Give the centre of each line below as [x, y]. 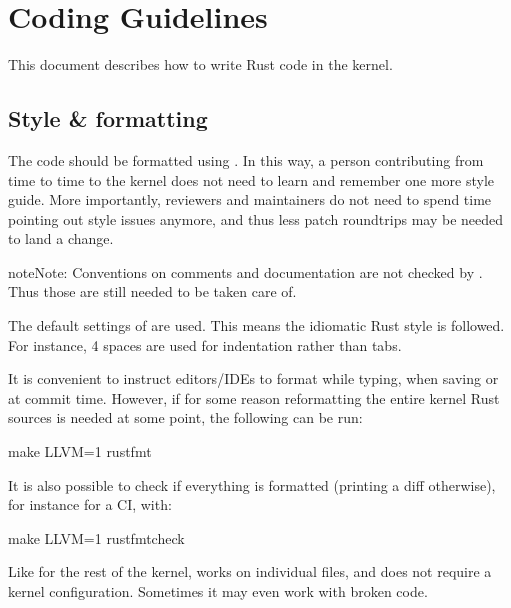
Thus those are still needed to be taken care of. [152, 291]
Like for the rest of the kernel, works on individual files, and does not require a [250, 571]
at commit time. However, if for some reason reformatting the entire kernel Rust [254, 397]
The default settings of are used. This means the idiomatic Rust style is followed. [256, 325]
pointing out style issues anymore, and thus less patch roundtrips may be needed [256, 218]
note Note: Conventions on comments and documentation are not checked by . [245, 271]
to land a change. [61, 238]
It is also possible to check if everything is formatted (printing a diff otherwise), [252, 484]
